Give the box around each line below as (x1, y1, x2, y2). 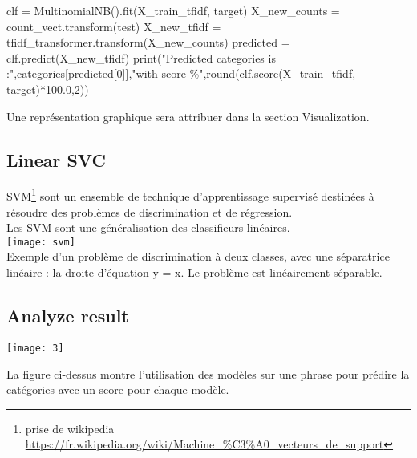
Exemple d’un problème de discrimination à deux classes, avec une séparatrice (6, 248, 390, 265)
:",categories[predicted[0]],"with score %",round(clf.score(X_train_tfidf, (6, 65, 356, 82)
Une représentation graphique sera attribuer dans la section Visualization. (6, 107, 370, 124)
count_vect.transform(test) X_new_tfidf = (6, 18, 221, 34)
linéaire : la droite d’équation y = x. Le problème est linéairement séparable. (6, 264, 383, 281)
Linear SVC (6, 147, 106, 172)
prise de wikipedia (25, 419, 115, 436)
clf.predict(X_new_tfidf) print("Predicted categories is (6, 49, 276, 66)
